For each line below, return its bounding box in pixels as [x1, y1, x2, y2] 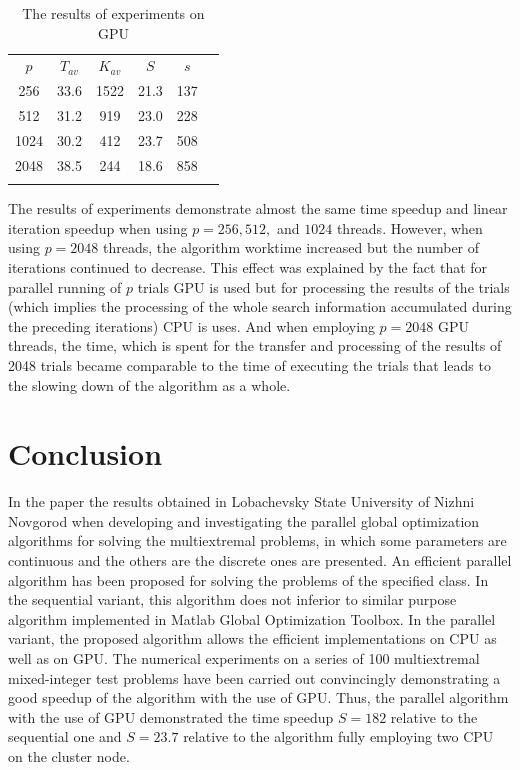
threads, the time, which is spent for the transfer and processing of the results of [8, 335, 502, 356]
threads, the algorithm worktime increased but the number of [103, 237, 480, 258]
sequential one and [8, 726, 122, 747]
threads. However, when [336, 217, 483, 238]
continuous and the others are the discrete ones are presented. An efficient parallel [8, 550, 512, 570]
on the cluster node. [8, 745, 130, 766]
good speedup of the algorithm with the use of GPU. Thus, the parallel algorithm [8, 687, 509, 708]
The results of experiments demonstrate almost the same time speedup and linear [8, 198, 508, 219]
